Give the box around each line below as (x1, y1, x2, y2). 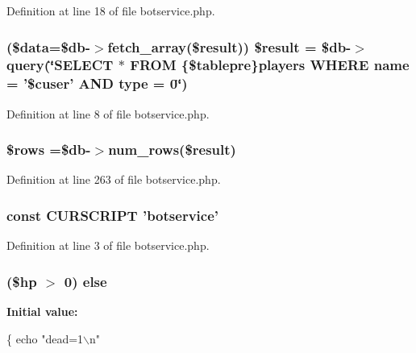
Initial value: (6, 303, 78, 320)
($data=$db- (6, 36, 90, 56)
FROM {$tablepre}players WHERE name (130, 55, 410, 75)
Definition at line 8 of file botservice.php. (6, 105, 210, 122)
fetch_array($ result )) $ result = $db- (107, 36, 352, 56)
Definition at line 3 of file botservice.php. (6, 237, 210, 254)
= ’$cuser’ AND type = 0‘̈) (6, 73, 188, 93)
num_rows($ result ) (108, 139, 236, 160)
